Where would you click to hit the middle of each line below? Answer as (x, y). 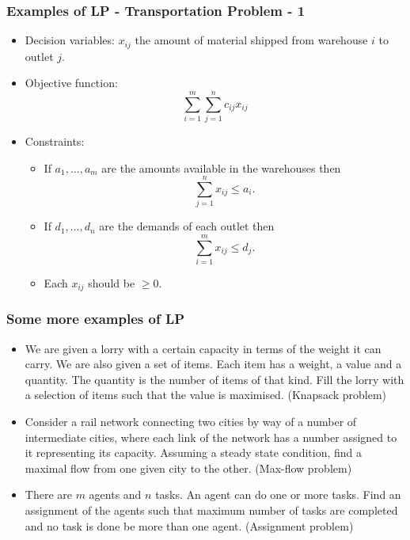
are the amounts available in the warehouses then (221, 167)
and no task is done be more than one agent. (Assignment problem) (189, 525)
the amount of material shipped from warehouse (251, 40)
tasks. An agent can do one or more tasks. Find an (278, 494)
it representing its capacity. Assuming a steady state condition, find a (194, 453)
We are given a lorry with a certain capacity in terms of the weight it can (203, 348)
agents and (115, 494)
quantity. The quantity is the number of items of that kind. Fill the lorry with (214, 379)
